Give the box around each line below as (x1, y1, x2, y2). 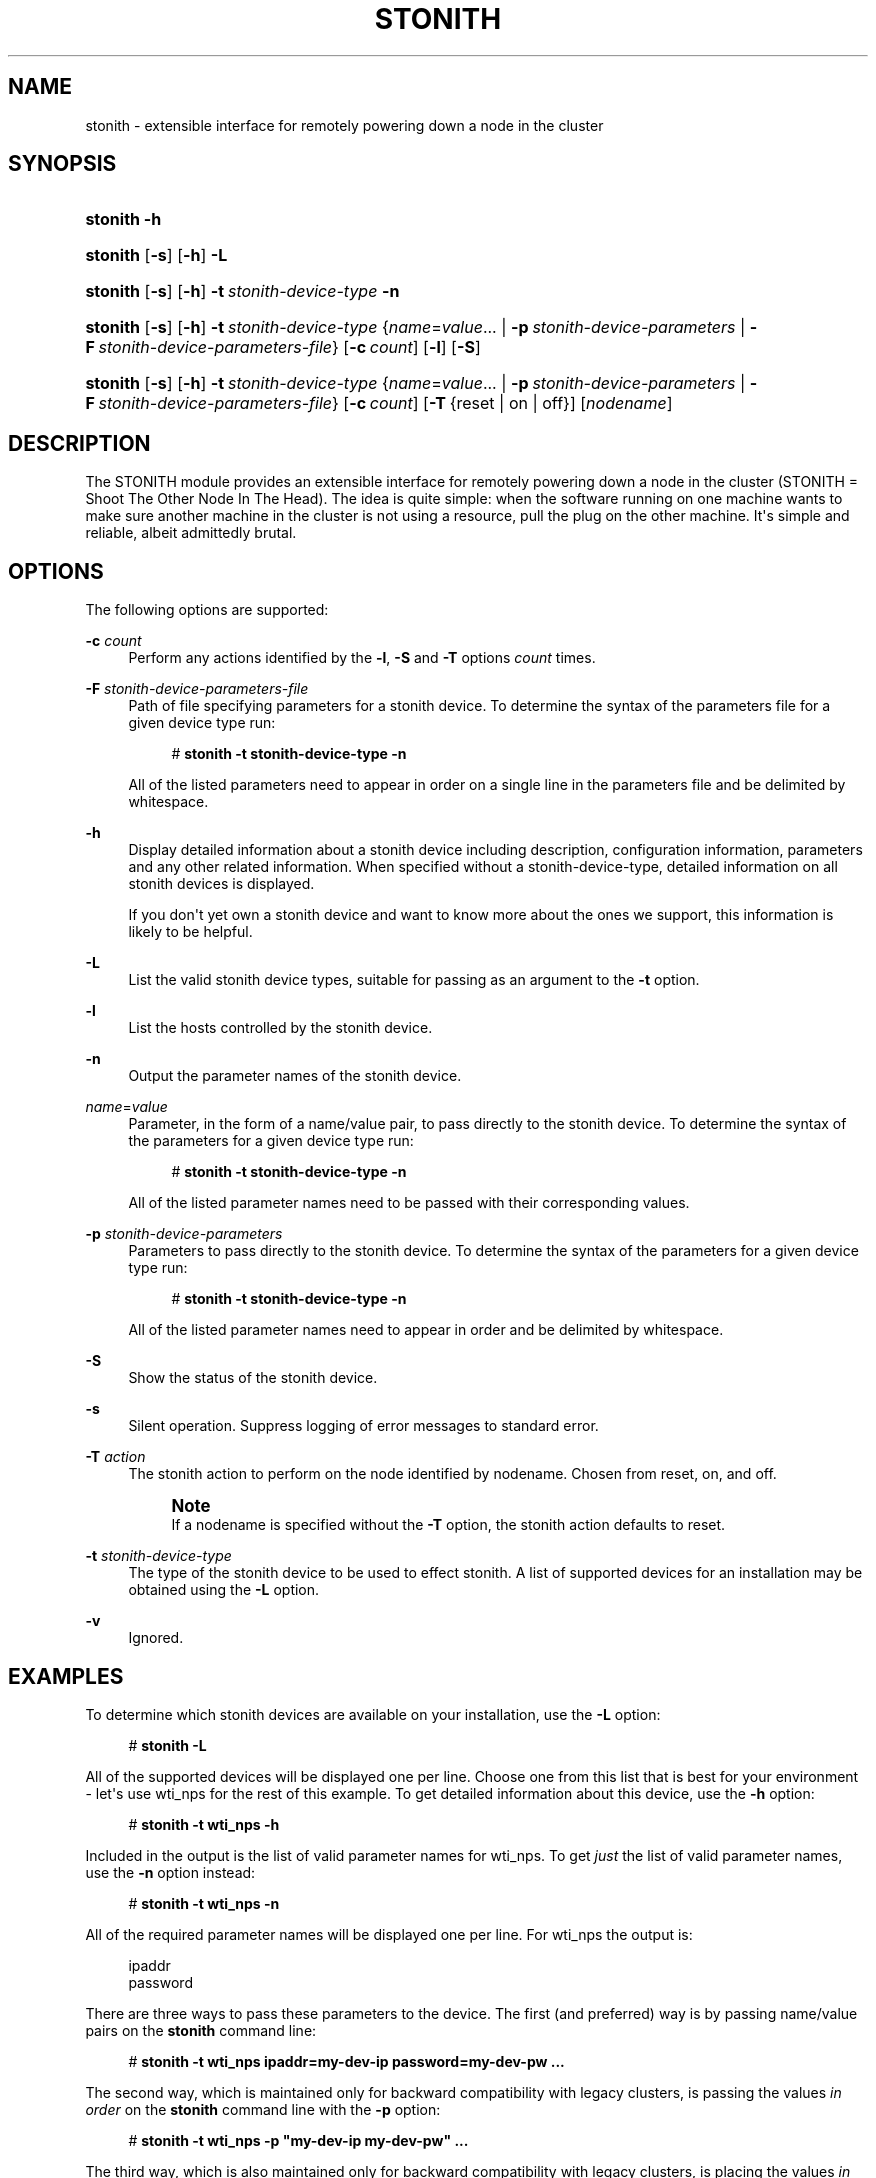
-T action (85, 1448, 146, 1466)
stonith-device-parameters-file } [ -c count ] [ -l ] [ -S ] (98, 337, 481, 358)
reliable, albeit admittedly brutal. (85, 524, 297, 542)
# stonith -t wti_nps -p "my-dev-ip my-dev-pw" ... (128, 2131, 469, 2149)
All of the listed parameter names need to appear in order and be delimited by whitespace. (128, 1321, 724, 1339)
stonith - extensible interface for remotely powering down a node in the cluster (85, 116, 604, 134)
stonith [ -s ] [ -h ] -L (85, 245, 228, 266)
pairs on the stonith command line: (85, 2021, 317, 2039)
